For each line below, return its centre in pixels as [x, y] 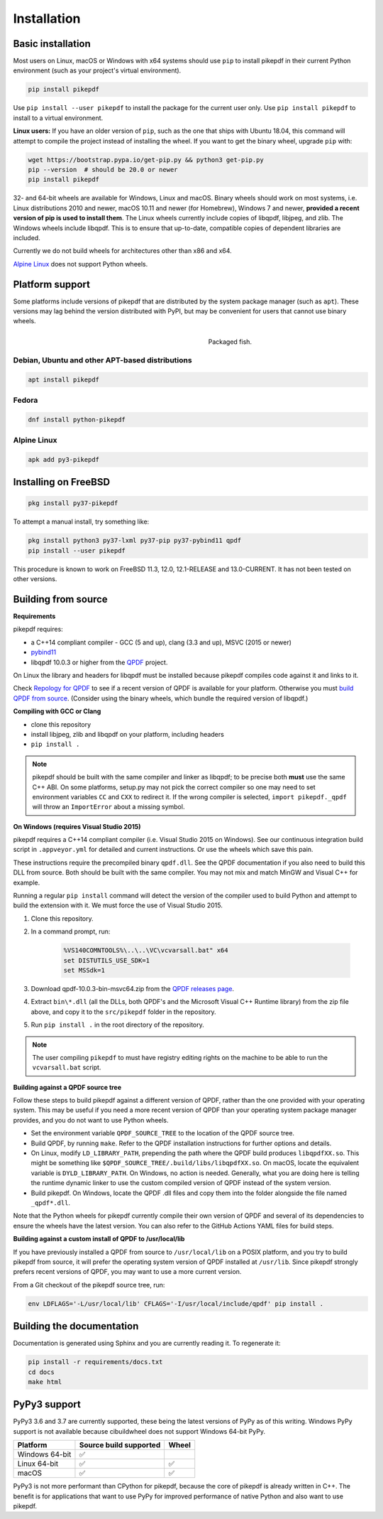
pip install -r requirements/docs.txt [95, 1362]
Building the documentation [76, 1326]
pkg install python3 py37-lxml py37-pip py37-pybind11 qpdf [135, 541]
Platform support [51, 284]
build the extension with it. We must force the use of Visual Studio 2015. [118, 905]
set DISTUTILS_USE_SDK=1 [107, 960]
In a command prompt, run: [71, 931]
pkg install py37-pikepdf [73, 503]
